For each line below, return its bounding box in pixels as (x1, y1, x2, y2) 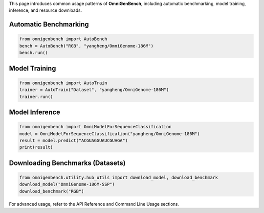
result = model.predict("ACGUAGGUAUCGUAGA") (19, 138, 128, 143)
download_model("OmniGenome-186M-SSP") (19, 182, 115, 187)
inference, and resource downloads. (9, 7, 82, 13)
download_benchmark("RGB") (19, 189, 84, 194)
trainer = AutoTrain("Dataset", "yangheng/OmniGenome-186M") (19, 87, 169, 93)
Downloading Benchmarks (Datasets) (9, 159, 126, 167)
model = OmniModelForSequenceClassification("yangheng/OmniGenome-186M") (19, 131, 200, 137)
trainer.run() (19, 94, 53, 99)
